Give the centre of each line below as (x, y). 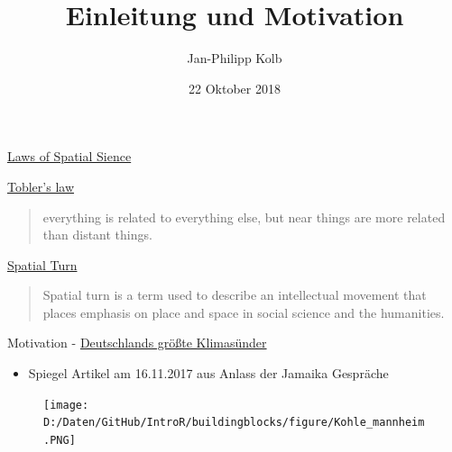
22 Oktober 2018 (235, 88)
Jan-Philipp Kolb (235, 58)
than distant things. (97, 235)
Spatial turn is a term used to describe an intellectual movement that (235, 295)
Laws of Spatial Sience (69, 156)
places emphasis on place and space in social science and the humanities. (244, 312)
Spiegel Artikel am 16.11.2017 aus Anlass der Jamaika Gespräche (208, 373)
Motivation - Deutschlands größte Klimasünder (137, 343)
